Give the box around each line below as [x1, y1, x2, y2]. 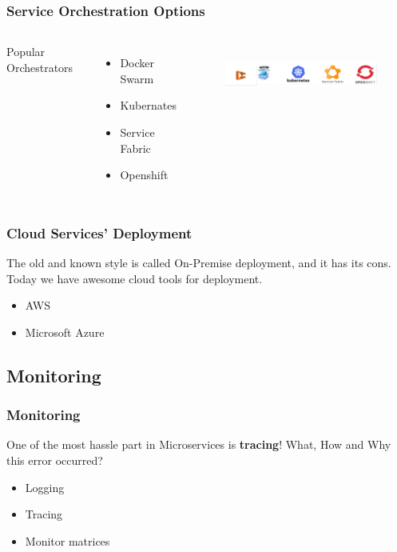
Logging [25, 478, 65, 495]
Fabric [120, 139, 151, 156]
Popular [6, 43, 46, 60]
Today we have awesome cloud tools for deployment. [6, 270, 263, 286]
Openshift [120, 166, 169, 183]
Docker [120, 54, 155, 71]
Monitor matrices [25, 532, 110, 549]
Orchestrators [6, 58, 73, 75]
